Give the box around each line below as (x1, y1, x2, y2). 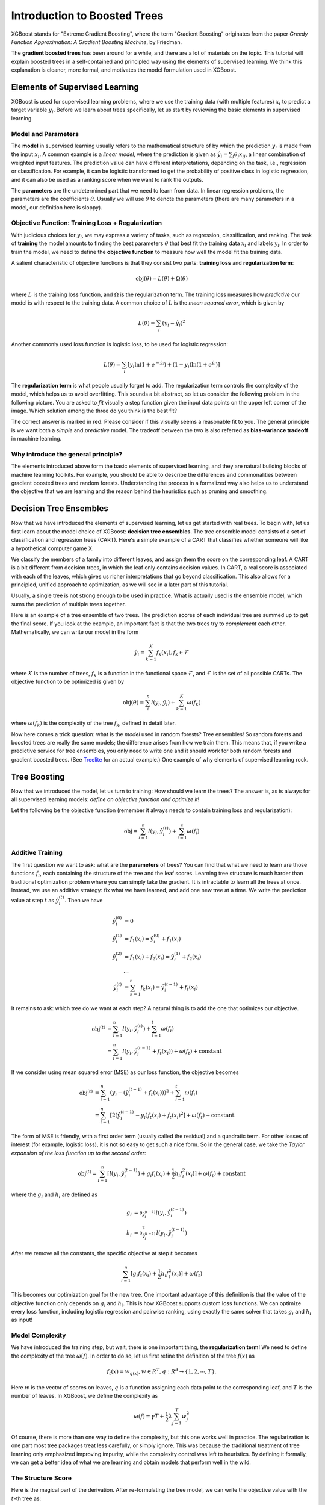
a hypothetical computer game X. (11, 545, 94, 552)
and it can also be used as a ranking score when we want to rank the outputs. (11, 176, 204, 183)
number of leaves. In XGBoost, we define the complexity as (11, 1392, 158, 1399)
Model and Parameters (11, 129, 79, 138)
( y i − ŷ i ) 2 (162, 319, 186, 328)
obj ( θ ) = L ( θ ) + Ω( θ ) (135, 275, 188, 282)
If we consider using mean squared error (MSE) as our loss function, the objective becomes (11, 1069, 239, 1076)
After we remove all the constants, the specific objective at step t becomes (11, 1250, 198, 1257)
